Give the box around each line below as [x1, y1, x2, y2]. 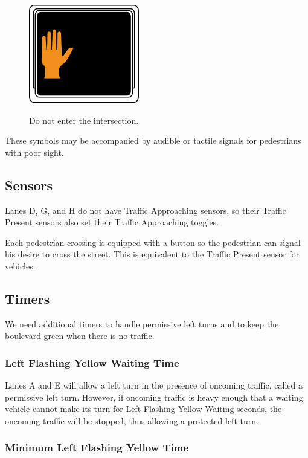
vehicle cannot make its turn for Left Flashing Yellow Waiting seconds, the [5, 402, 282, 415]
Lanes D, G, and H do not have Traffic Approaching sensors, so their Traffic [5, 204, 286, 216]
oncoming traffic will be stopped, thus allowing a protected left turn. [5, 414, 258, 427]
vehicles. [5, 259, 36, 272]
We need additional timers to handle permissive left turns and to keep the [5, 317, 279, 330]
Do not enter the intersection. [29, 114, 139, 126]
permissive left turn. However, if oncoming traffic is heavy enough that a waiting [5, 390, 303, 403]
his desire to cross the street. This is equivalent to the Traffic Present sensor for [5, 248, 300, 260]
